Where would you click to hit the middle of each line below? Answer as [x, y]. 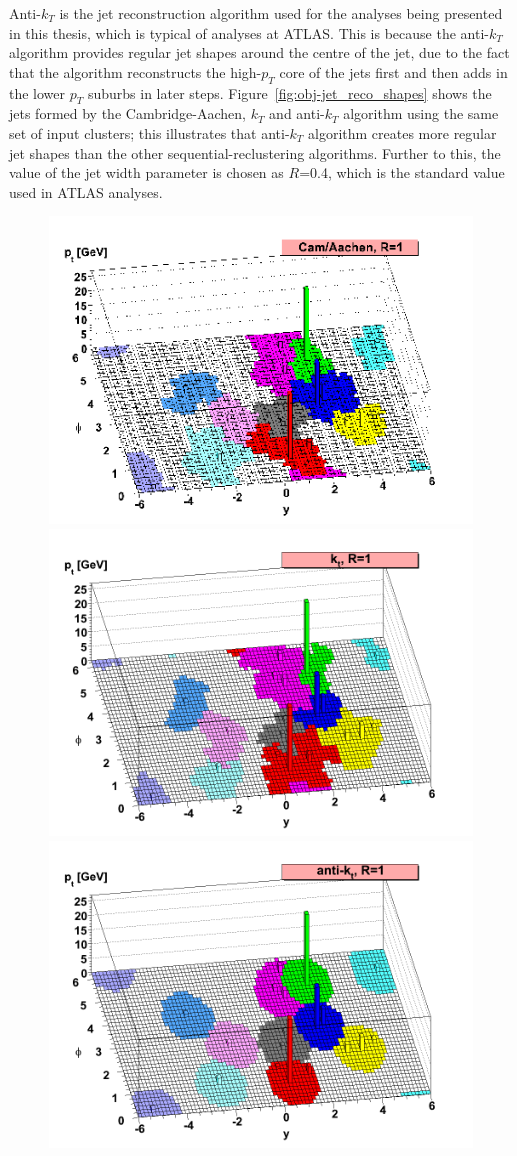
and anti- [297, 113]
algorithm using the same [421, 113]
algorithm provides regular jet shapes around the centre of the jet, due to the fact [259, 52]
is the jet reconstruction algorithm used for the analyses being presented [281, 13]
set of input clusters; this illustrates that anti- [149, 132]
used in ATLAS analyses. [86, 191]
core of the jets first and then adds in [393, 71]
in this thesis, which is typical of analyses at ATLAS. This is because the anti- [249, 32]
